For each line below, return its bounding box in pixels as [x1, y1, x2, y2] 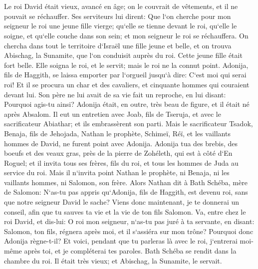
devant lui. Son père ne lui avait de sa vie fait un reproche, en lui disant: [4, 89, 226, 99]
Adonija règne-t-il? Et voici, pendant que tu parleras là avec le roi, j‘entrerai [4, 236, 238, 246]
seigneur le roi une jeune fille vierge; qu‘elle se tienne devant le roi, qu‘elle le [4, 20, 237, 31]
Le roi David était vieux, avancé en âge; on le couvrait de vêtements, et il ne [4, 1, 238, 11]
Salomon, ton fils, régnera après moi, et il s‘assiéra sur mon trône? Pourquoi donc [4, 226, 254, 236]
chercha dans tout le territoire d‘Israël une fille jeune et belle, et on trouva [4, 40, 232, 50]
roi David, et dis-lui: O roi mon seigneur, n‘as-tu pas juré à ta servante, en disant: [4, 216, 255, 227]
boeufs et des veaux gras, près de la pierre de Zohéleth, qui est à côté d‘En [4, 148, 233, 158]
